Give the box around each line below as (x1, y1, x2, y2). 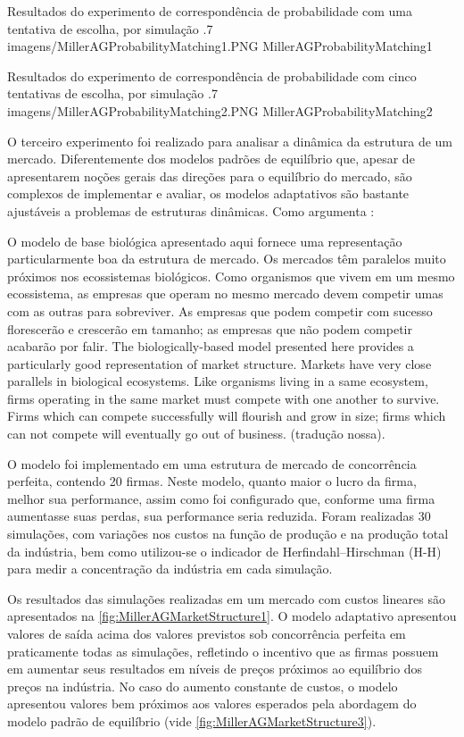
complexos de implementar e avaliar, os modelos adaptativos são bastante (7, 184, 410, 203)
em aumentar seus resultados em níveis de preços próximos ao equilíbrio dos (7, 659, 423, 678)
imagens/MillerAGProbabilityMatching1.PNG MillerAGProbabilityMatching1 (7, 37, 433, 55)
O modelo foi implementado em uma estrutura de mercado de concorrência (7, 454, 417, 473)
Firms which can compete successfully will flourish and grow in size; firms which (7, 406, 446, 425)
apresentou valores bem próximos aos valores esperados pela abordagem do (7, 694, 417, 713)
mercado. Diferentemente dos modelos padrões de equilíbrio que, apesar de (7, 149, 415, 168)
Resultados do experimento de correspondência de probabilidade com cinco (7, 66, 417, 85)
